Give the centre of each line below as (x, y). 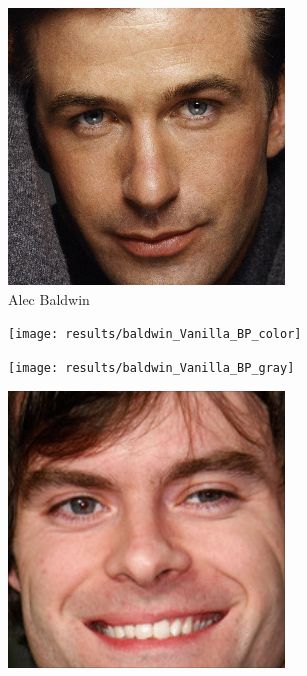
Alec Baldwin (49, 298)
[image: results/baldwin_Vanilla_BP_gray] (151, 367)
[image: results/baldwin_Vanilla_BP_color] (155, 334)
